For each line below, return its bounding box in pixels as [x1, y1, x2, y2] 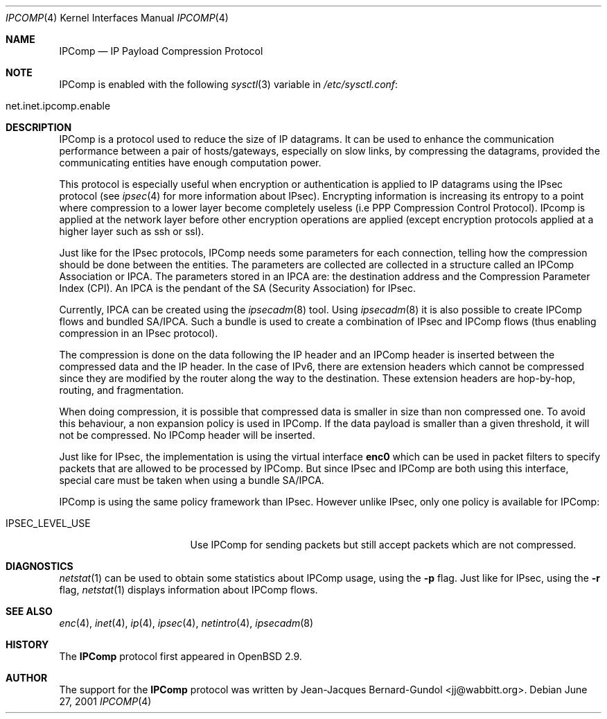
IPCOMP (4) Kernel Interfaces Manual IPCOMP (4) [6, 12, 229, 24]
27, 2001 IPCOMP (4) [59, 695, 152, 707]
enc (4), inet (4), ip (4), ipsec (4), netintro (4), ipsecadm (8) [59, 617, 314, 629]
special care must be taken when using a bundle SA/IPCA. [59, 474, 324, 486]
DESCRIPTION [6, 121, 72, 133]
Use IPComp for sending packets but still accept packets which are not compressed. [190, 539, 577, 551]
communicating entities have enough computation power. [59, 157, 322, 168]
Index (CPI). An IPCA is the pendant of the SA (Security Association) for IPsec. [59, 282, 416, 294]
